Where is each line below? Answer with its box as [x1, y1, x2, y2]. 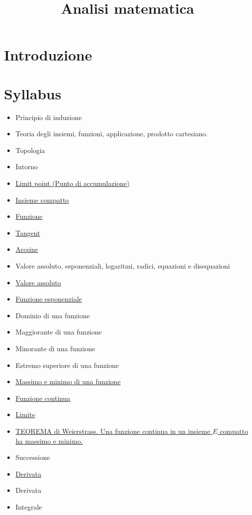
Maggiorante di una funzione [15, 327, 102, 337]
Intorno [15, 161, 38, 172]
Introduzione [4, 45, 92, 65]
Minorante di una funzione [15, 343, 96, 353]
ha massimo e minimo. [15, 435, 83, 446]
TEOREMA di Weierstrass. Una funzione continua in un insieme [15, 425, 210, 436]
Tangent [15, 227, 40, 238]
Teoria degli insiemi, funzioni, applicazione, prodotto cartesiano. [15, 128, 208, 139]
